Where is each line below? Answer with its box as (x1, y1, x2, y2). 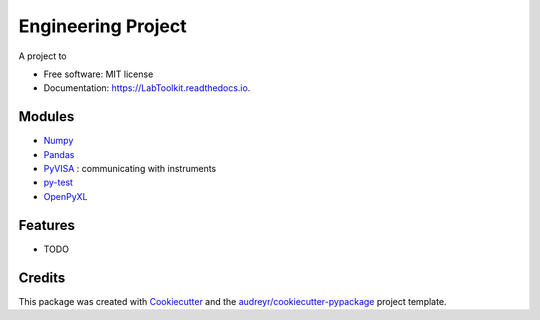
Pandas (43, 148, 75, 160)
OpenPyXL (43, 190, 88, 202)
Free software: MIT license (43, 68, 154, 80)
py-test (43, 176, 74, 189)
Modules (18, 108, 75, 125)
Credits (18, 269, 66, 286)
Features (18, 216, 75, 234)
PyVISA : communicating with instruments (43, 163, 217, 175)
